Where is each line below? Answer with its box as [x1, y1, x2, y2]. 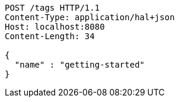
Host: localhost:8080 [5, 22, 105, 31]
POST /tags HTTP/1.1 [5, 3, 100, 12]
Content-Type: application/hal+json [5, 12, 175, 22]
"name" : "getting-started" [14, 60, 145, 69]
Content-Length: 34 [5, 31, 95, 41]
